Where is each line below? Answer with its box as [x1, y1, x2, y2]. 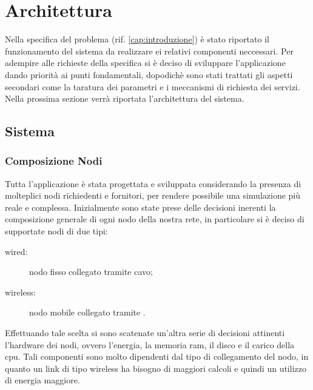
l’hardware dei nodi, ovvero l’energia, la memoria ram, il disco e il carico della [5, 338, 295, 351]
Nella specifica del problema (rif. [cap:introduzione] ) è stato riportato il [5, 33, 269, 45]
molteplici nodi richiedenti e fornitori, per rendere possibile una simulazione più [5, 189, 301, 202]
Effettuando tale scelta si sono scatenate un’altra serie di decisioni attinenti [5, 326, 285, 339]
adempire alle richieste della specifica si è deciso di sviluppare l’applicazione [5, 56, 286, 69]
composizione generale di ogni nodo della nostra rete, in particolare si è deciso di [5, 213, 305, 225]
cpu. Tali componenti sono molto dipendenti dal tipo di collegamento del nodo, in [5, 350, 309, 363]
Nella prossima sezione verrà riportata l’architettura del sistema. [5, 92, 244, 105]
